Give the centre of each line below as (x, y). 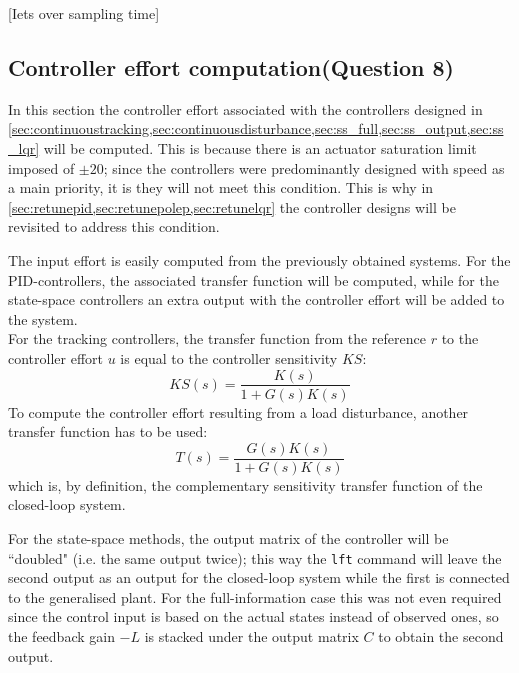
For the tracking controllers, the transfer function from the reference (217, 338)
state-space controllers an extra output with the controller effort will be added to (256, 299)
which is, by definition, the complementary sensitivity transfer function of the (245, 484)
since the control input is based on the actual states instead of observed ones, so (253, 616)
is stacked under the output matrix (251, 636)
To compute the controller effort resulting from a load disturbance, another (238, 411)
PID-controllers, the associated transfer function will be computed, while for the (253, 279)
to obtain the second (441, 636)
